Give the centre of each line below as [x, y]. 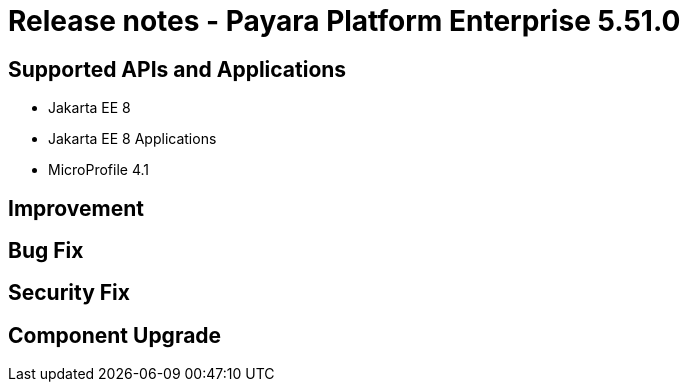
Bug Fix [46, 251]
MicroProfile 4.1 [98, 170]
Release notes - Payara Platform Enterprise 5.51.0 [344, 21]
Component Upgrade [115, 335]
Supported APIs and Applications [177, 69]
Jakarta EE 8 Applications [132, 139]
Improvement [76, 208]
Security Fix [69, 293]
